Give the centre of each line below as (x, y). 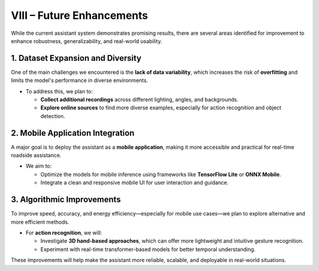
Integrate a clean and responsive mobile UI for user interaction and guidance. (134, 182)
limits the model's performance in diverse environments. (79, 80)
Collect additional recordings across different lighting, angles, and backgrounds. (139, 100)
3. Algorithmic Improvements (66, 200)
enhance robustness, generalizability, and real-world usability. (87, 41)
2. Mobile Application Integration (73, 133)
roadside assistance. (36, 155)
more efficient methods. (40, 222)
